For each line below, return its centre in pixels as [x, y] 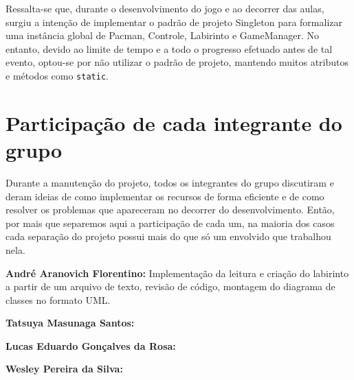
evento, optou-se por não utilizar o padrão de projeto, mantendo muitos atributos [177, 62]
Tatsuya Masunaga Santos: [70, 323]
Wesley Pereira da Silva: [64, 369]
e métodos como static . [57, 75]
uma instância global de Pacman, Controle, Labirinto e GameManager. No [163, 35]
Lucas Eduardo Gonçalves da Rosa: [91, 345]
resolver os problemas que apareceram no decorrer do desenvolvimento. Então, [170, 210]
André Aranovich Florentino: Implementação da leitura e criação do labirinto [177, 273]
